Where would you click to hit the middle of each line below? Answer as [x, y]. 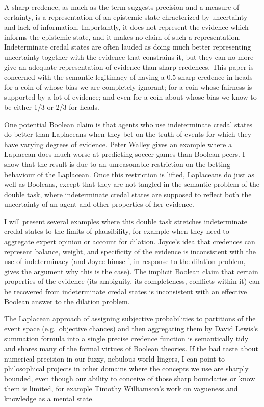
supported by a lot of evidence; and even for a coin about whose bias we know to [130, 97]
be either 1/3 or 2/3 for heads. [52, 106]
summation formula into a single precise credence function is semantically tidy [126, 338]
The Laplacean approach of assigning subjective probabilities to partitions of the [130, 318]
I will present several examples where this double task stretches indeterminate [126, 221]
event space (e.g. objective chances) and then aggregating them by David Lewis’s [131, 328]
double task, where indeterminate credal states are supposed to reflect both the [128, 194]
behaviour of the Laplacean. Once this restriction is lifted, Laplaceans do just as [129, 174]
